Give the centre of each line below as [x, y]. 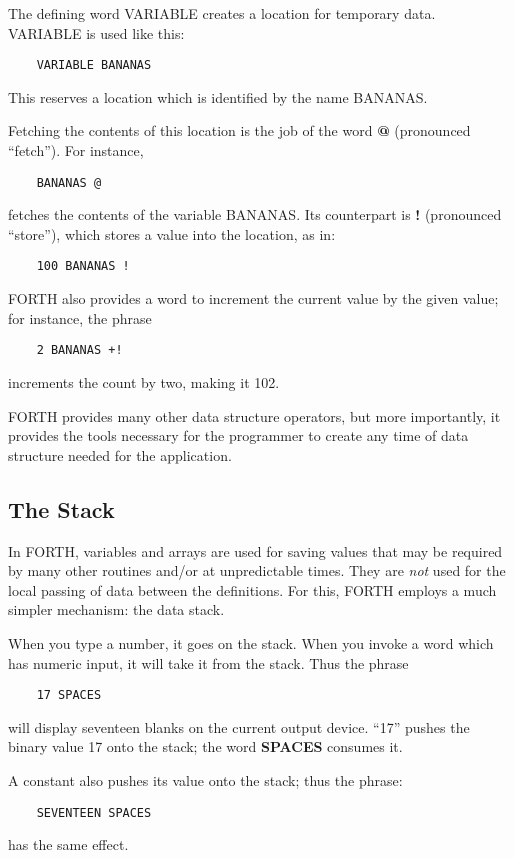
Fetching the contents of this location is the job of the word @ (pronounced [239, 130]
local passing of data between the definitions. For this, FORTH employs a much [252, 589]
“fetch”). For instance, [76, 150]
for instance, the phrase [80, 317]
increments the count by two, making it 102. [144, 381]
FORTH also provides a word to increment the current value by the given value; [253, 298]
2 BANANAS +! [79, 350]
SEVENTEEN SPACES [94, 812]
